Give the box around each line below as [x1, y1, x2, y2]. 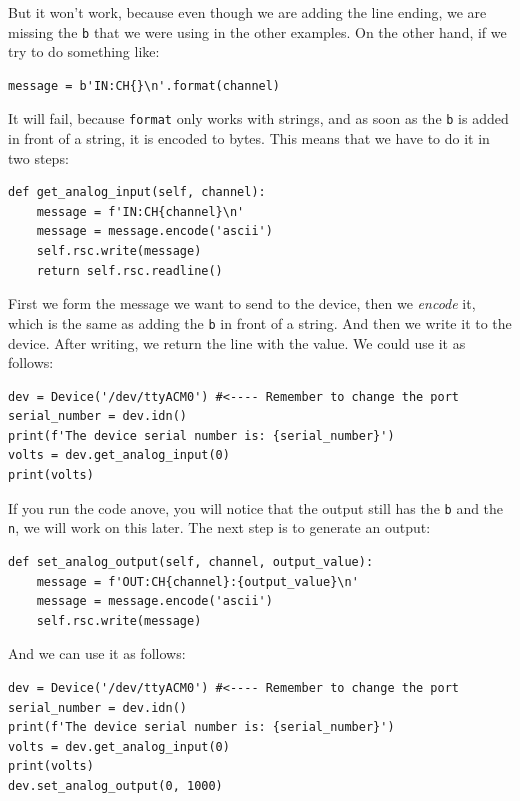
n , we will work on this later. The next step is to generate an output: [8, 517, 431, 538]
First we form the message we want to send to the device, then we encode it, [8, 293, 476, 314]
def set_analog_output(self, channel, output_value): [8, 554, 374, 569]
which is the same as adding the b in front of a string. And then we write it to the [8, 312, 512, 333]
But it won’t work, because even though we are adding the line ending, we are [8, 2, 487, 22]
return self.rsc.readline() [36, 263, 223, 278]
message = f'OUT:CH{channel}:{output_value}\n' [36, 574, 359, 589]
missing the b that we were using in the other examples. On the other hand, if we [8, 21, 507, 42]
